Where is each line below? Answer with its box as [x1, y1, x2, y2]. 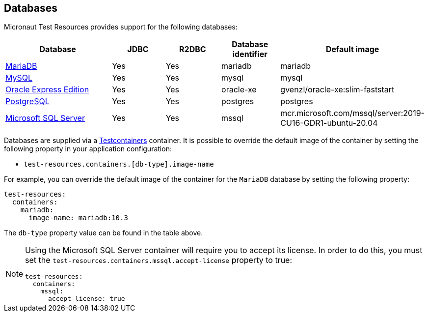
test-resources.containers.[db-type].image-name [24, 160, 214, 169]
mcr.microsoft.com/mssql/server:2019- [280, 108, 425, 118]
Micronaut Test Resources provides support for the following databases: [4, 23, 238, 31]
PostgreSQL [5, 96, 50, 107]
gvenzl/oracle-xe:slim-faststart [280, 85, 395, 95]
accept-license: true [48, 295, 125, 303]
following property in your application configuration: [4, 144, 172, 153]
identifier [232, 49, 267, 59]
